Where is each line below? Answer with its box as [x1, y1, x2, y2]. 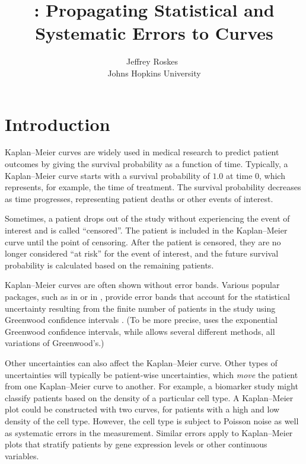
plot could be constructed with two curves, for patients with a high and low [5, 403, 280, 415]
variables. [5, 449, 39, 462]
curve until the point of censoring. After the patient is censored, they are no [5, 235, 281, 248]
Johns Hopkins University [107, 66, 201, 79]
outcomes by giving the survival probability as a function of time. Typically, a [5, 158, 288, 170]
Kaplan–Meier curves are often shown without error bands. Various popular [5, 279, 280, 291]
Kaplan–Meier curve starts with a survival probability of [5, 169, 210, 181]
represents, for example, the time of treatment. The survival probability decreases [5, 181, 301, 193]
